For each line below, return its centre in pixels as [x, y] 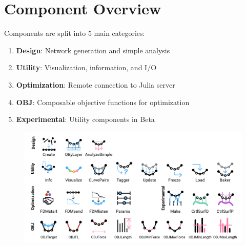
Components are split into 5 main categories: [75, 33]
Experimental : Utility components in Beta [85, 119]
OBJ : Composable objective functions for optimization [103, 102]
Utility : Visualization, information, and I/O [86, 67]
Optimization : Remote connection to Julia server [96, 84]
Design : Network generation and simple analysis [93, 50]
